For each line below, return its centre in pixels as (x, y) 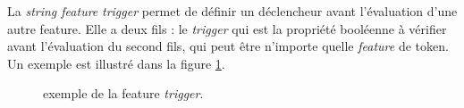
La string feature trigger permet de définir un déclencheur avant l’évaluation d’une (232, 11)
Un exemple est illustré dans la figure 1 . (116, 63)
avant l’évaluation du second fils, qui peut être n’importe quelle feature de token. (228, 46)
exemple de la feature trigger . (123, 93)
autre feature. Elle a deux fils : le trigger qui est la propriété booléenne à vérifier (227, 28)
